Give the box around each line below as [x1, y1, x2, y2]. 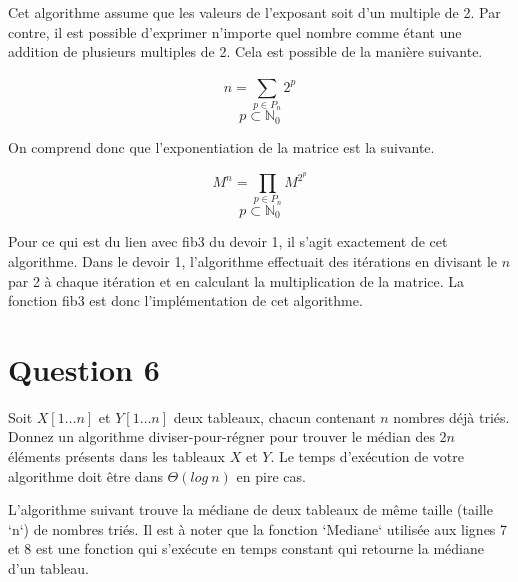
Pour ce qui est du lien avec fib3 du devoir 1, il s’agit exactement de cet [8, 231, 448, 252]
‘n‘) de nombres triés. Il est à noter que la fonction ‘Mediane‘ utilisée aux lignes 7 [8, 518, 508, 539]
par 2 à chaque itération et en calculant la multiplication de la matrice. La [8, 270, 465, 291]
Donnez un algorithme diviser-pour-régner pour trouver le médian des [8, 426, 435, 447]
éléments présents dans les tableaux [8, 446, 225, 467]
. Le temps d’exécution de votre [270, 446, 464, 467]
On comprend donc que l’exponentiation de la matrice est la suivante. [8, 136, 435, 157]
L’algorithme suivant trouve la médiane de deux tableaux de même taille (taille [8, 499, 493, 520]
